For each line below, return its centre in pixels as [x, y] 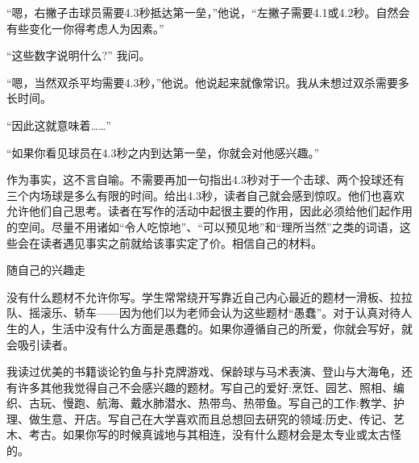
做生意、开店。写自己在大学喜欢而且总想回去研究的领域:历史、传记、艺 [216, 418]
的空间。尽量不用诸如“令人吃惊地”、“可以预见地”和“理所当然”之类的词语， [203, 226]
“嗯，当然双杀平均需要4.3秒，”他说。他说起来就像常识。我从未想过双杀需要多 [208, 82]
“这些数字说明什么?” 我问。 [79, 55]
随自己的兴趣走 [46, 270]
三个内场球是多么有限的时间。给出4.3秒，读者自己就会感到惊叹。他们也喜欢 [205, 195]
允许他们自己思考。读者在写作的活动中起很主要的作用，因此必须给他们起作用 [209, 211]
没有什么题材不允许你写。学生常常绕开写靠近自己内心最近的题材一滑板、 [198, 296]
